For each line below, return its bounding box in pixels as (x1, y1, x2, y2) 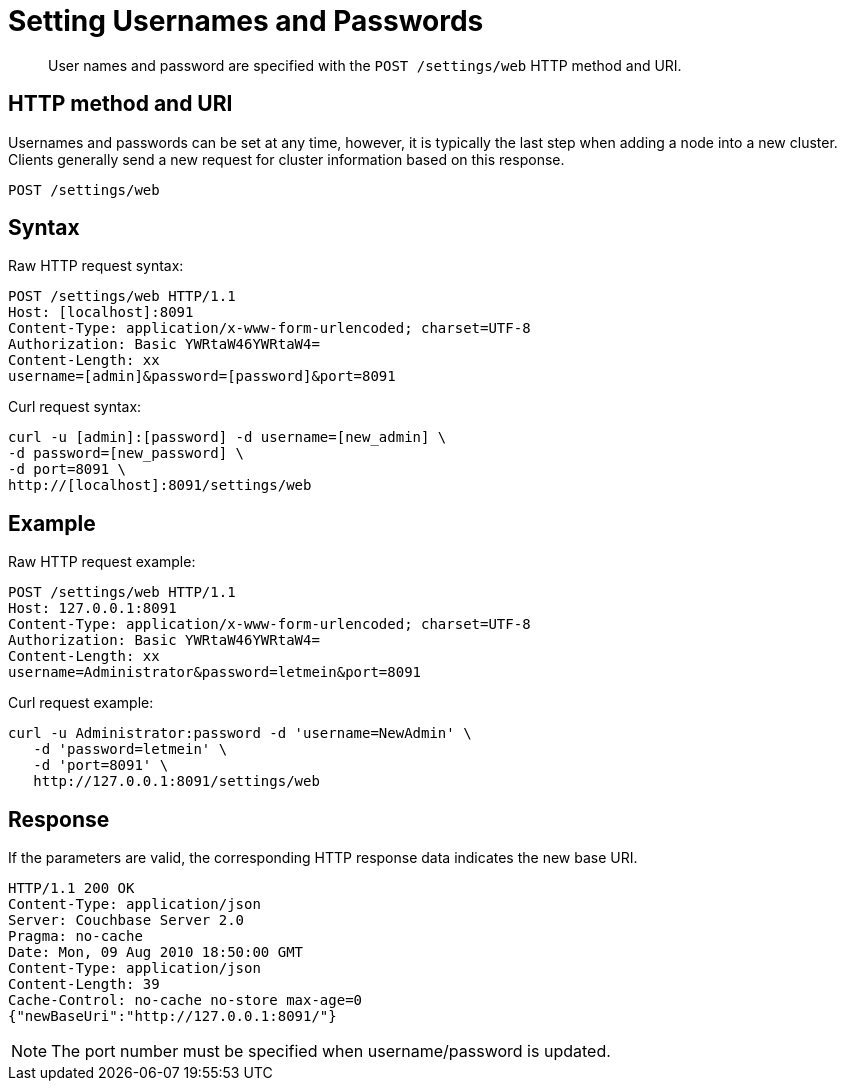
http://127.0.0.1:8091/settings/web (33, 773, 320, 790)
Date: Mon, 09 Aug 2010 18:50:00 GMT (8, 944, 304, 961)
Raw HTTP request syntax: (8, 257, 184, 275)
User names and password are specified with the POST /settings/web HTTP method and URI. (48, 56, 682, 74)
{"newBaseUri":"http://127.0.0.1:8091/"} (8, 1008, 337, 1025)
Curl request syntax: (8, 398, 142, 416)
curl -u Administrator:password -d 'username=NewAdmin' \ (8, 725, 472, 742)
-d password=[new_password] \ (8, 445, 245, 462)
